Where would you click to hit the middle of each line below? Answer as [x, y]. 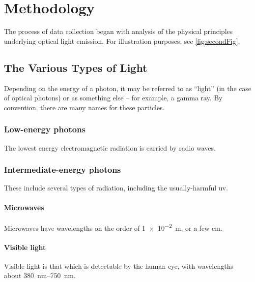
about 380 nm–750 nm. [40, 275]
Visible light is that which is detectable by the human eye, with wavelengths [119, 266]
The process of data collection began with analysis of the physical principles [118, 31]
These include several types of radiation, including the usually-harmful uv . [116, 188]
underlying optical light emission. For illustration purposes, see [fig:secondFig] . [122, 41]
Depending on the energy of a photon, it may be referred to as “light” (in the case [128, 88]
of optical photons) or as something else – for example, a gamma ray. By [113, 98]
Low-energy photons [45, 129]
